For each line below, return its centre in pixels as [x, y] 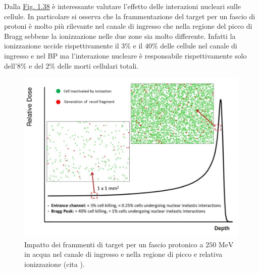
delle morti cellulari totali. [98, 65]
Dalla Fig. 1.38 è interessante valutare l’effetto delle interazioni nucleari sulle [122, 6]
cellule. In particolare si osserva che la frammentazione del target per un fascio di [130, 16]
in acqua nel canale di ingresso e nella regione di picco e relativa [123, 254]
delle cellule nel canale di [199, 46]
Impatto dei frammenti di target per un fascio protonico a [114, 244]
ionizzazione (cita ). [55, 264]
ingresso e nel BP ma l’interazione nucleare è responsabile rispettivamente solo [125, 55]
